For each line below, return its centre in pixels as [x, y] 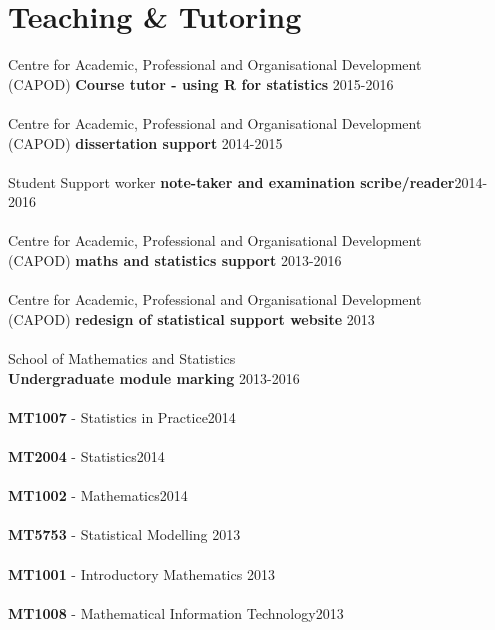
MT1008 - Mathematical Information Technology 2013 [176, 612]
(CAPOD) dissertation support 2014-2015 [145, 142]
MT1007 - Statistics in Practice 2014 [122, 416]
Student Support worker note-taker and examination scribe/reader [231, 181]
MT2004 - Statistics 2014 [86, 456]
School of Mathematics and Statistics [122, 358]
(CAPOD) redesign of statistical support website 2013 [191, 318]
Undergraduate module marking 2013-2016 [154, 377]
